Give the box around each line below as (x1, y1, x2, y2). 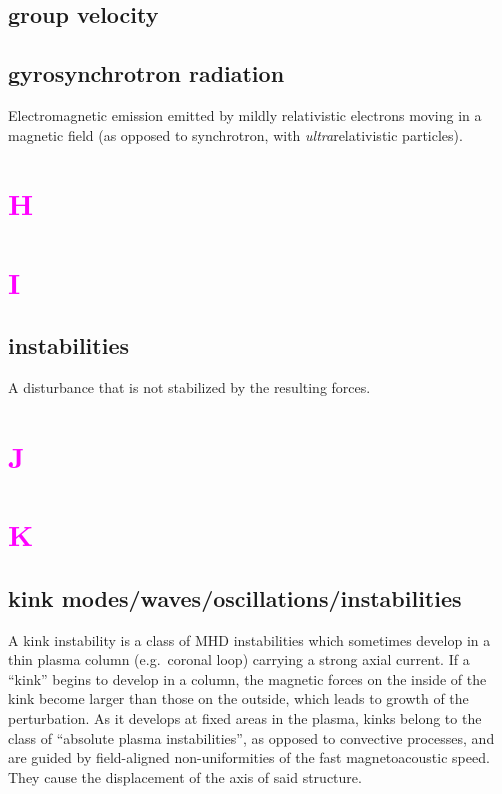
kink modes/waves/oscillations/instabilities (8, 582, 462, 613)
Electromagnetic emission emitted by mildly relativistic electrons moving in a (8, 104, 482, 125)
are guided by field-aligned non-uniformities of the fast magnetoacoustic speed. (8, 747, 490, 768)
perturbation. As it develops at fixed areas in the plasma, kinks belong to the (8, 708, 482, 729)
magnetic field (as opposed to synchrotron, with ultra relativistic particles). (8, 124, 463, 145)
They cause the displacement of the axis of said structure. (8, 766, 362, 787)
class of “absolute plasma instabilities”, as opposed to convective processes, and (8, 727, 495, 748)
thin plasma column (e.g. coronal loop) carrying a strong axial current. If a (8, 649, 470, 670)
